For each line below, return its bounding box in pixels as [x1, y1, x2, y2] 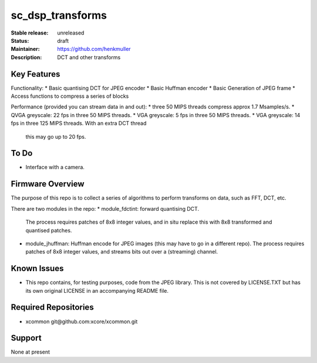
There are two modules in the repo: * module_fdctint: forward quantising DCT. [11, 205, 200, 212]
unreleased [57, 29, 85, 36]
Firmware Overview [11, 179, 85, 189]
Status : [11, 37, 29, 44]
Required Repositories [11, 302, 94, 313]
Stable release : [11, 29, 49, 36]
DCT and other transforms [57, 53, 121, 61]
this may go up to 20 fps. [25, 133, 86, 140]
